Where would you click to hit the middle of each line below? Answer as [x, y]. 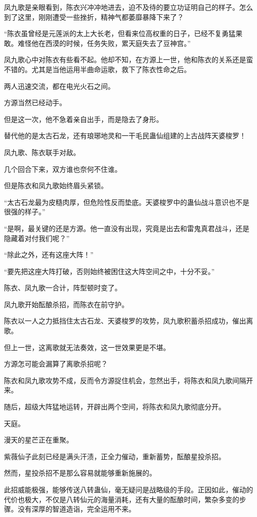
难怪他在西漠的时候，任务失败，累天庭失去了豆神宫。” [104, 43]
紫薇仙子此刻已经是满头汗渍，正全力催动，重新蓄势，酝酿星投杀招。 [115, 456]
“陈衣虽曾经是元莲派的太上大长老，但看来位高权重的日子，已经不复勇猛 [120, 33]
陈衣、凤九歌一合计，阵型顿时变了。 [63, 288]
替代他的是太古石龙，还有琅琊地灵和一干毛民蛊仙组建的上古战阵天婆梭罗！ [125, 136]
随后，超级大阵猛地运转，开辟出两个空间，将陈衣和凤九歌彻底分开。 [115, 407]
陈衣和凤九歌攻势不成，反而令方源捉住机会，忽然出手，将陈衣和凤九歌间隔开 [128, 380]
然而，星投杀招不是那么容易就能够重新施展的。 [80, 473]
